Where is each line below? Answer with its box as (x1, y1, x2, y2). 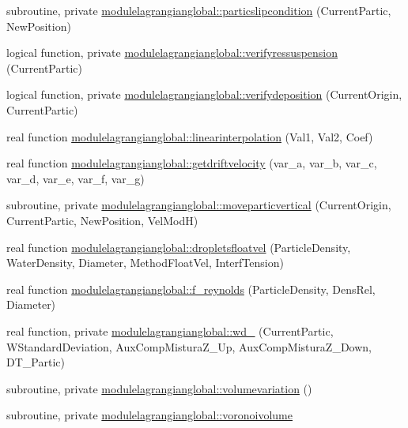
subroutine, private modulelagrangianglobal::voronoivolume (6, 407, 293, 423)
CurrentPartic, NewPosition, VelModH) (6, 212, 198, 228)
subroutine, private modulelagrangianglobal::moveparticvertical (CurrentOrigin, (6, 197, 391, 213)
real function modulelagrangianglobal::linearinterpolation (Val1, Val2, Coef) (6, 128, 373, 145)
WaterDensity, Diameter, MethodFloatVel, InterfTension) (6, 254, 284, 271)
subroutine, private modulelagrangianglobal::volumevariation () (6, 380, 312, 396)
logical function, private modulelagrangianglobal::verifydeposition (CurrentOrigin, (6, 86, 402, 103)
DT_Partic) (6, 354, 65, 370)
